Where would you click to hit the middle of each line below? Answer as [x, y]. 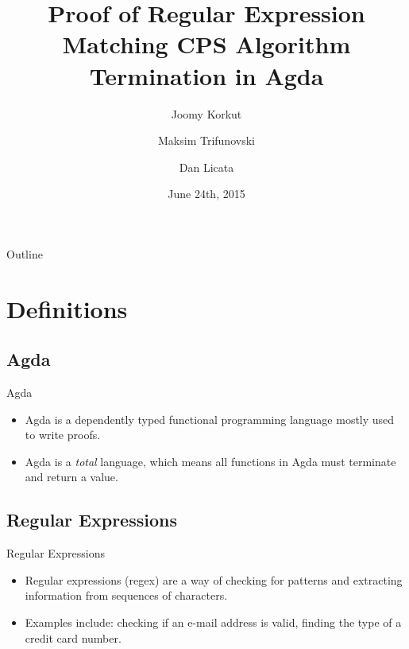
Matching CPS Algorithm [206, 44]
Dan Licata [206, 167]
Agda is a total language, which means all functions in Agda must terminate [210, 461]
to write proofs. [63, 435]
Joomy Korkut [206, 113]
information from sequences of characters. [126, 595]
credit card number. [73, 637]
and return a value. [71, 477]
